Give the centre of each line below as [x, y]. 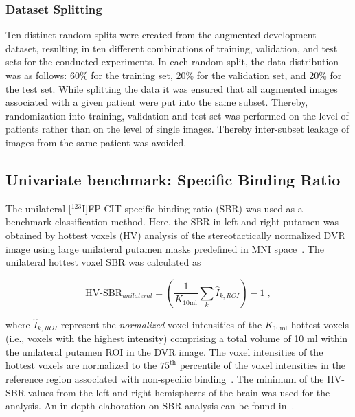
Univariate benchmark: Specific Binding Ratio [173, 179]
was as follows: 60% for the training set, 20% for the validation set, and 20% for [174, 75]
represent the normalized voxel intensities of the [161, 324]
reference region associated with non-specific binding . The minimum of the [165, 378]
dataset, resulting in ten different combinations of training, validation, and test [172, 48]
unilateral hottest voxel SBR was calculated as [103, 262]
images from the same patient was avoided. [96, 142]
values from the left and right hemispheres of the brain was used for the [179, 392]
